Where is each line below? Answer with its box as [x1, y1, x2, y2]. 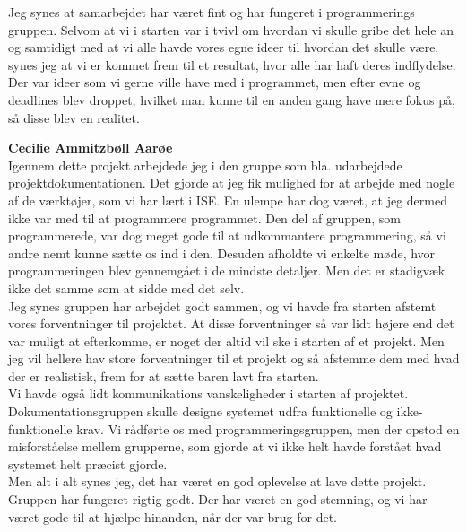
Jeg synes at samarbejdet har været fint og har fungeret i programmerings [8, 3, 415, 21]
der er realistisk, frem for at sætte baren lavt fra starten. [8, 366, 319, 385]
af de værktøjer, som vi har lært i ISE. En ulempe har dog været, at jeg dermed [8, 190, 447, 209]
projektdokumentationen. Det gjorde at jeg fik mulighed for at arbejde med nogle [8, 173, 455, 192]
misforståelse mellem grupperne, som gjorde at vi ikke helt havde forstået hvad [8, 437, 442, 456]
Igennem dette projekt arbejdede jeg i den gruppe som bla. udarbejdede [8, 155, 402, 174]
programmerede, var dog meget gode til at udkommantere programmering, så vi [8, 226, 446, 245]
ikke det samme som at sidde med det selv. [8, 278, 245, 297]
